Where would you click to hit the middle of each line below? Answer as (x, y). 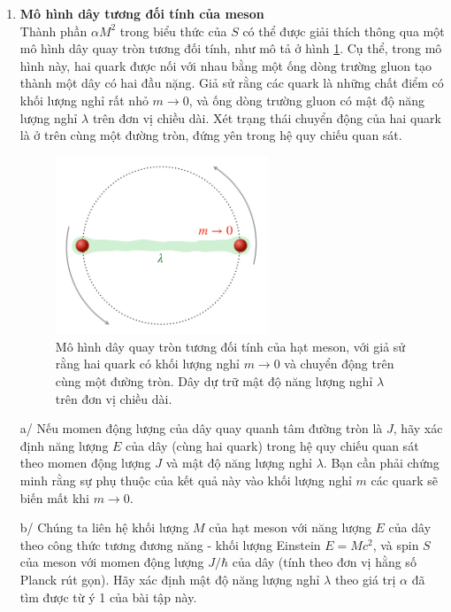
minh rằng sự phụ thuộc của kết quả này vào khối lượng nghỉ (186, 480)
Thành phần (54, 31)
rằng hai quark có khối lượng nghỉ (147, 364)
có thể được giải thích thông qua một (344, 31)
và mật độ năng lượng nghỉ (239, 463)
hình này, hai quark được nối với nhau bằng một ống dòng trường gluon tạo (226, 65)
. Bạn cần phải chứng (381, 463)
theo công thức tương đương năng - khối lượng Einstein (170, 544)
